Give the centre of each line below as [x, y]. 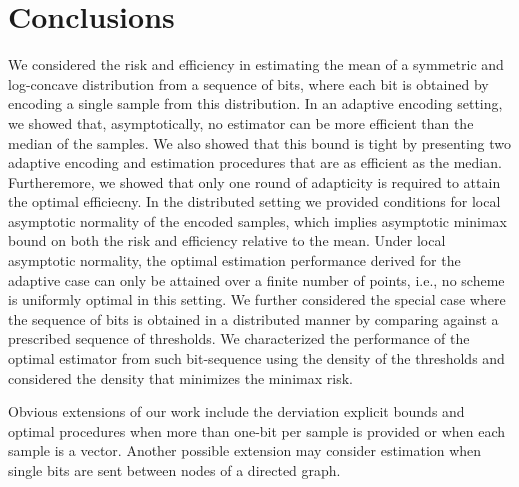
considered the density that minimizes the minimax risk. [180, 377]
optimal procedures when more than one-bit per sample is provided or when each [257, 430]
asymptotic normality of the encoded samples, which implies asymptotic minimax [257, 220]
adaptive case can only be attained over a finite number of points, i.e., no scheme [256, 279]
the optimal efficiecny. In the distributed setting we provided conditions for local [254, 201]
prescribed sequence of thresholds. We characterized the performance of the [239, 338]
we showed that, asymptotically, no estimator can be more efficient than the [241, 122]
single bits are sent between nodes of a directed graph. [174, 470]
